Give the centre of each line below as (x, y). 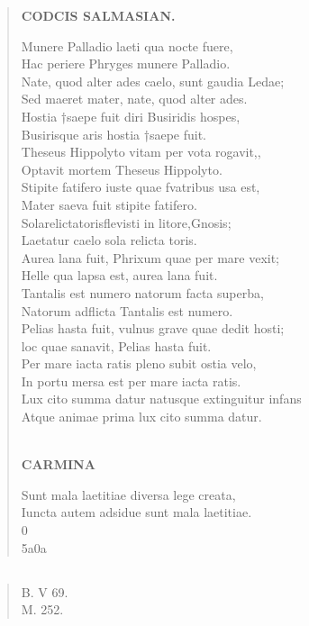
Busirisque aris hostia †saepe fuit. (114, 134)
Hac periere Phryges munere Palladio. (126, 64)
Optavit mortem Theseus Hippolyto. (122, 169)
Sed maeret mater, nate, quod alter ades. (134, 99)
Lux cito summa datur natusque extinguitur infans (161, 399)
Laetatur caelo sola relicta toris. (109, 240)
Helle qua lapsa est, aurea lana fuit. (119, 275)
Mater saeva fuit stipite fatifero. (109, 204)
